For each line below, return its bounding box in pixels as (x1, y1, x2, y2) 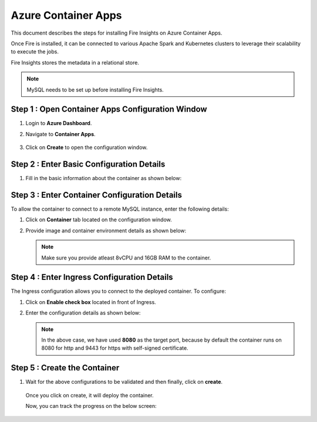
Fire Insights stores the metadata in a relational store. (11, 59, 139, 66)
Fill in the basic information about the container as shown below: (25, 175, 182, 182)
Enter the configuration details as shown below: (25, 309, 141, 316)
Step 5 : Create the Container (11, 363, 120, 373)
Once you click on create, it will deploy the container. (25, 391, 154, 399)
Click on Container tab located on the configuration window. (25, 216, 173, 223)
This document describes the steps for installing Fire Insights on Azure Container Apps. (11, 29, 222, 36)
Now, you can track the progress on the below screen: (25, 403, 157, 410)
